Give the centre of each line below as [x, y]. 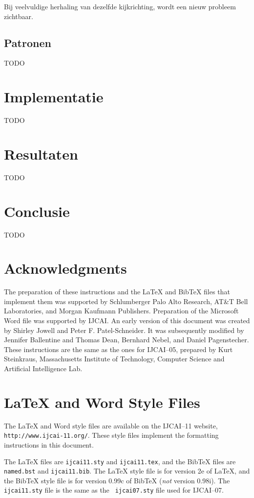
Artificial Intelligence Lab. [43, 368]
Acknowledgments [65, 268]
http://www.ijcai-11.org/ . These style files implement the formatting [111, 435]
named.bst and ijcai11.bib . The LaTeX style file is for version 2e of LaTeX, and [127, 471]
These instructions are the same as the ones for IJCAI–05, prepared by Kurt [118, 349]
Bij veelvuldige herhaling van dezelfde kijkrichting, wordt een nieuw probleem [120, 6]
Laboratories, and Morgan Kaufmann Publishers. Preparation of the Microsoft [121, 311]
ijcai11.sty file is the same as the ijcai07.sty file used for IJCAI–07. [114, 490]
